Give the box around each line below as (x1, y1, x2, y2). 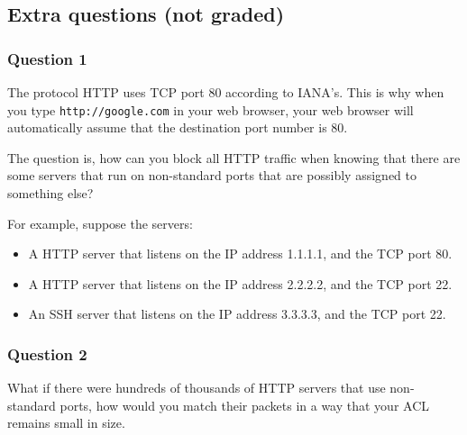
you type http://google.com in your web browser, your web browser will (7, 100, 414, 119)
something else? (7, 184, 94, 203)
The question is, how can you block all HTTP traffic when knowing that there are (7, 148, 461, 167)
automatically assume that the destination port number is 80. (7, 118, 348, 137)
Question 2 (7, 342, 87, 365)
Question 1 (7, 47, 87, 69)
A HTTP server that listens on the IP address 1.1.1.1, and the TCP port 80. (28, 244, 453, 263)
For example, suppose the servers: (7, 213, 193, 232)
